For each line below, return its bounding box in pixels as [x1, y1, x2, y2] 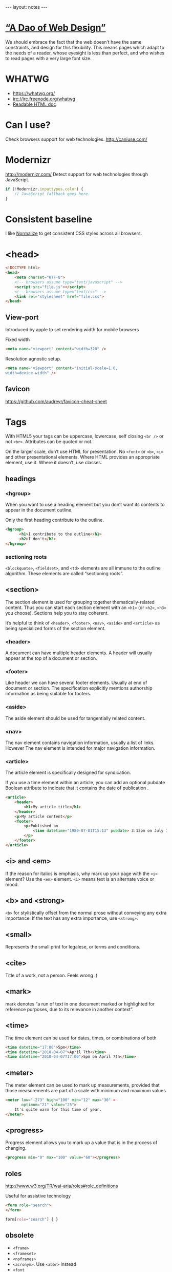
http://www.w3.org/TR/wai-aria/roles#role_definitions [5, 1183, 118, 1189]
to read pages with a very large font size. [5, 55, 92, 61]
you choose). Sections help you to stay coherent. [5, 610, 109, 616]
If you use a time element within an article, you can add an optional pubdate [5, 780, 165, 786]
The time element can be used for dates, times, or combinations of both [5, 1035, 157, 1041]
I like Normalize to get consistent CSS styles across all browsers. [5, 230, 142, 237]
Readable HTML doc [12, 101, 56, 107]
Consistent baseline [5, 213, 93, 225]
